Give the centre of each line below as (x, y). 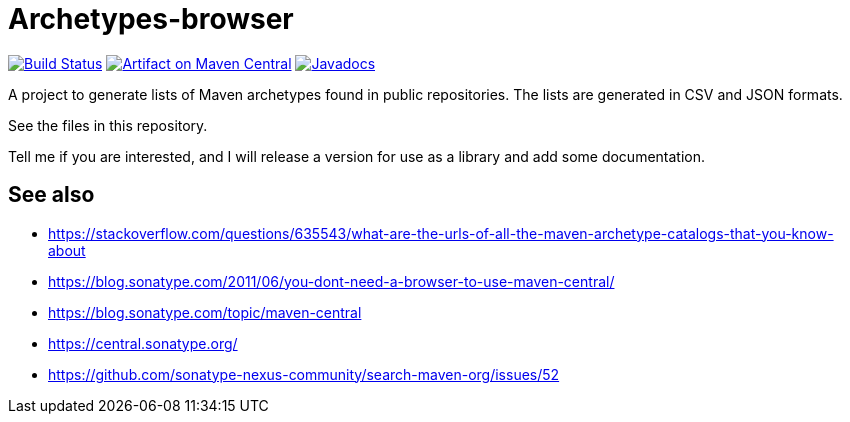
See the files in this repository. (108, 125)
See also (51, 195)
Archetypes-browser (151, 19)
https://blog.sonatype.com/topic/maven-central (205, 312)
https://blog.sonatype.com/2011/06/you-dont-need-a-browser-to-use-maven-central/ (331, 281)
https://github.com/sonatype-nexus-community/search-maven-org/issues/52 (304, 374)
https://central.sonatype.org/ (143, 343)
